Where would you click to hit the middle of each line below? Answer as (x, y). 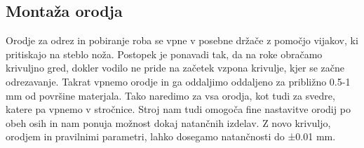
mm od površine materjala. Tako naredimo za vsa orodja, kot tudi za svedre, (170, 95)
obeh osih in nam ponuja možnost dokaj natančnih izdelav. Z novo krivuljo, (168, 122)
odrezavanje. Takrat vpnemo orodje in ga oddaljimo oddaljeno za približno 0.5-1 (178, 81)
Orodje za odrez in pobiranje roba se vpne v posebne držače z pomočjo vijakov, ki (182, 40)
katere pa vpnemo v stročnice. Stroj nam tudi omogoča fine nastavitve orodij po (178, 109)
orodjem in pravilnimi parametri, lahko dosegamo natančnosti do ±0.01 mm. (171, 136)
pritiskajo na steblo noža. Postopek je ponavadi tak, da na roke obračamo (164, 54)
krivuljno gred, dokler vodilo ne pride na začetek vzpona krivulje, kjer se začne (175, 68)
